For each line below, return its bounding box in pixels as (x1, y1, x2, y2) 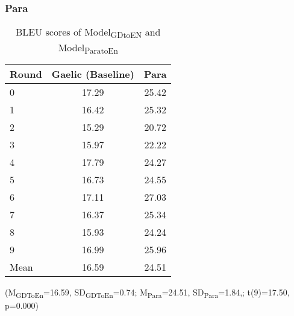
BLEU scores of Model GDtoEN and (16, 25, 161, 41)
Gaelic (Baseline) (51, 66, 134, 81)
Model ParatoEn (58, 40, 118, 57)
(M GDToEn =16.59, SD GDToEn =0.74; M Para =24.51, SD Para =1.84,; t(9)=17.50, (5, 285, 290, 300)
